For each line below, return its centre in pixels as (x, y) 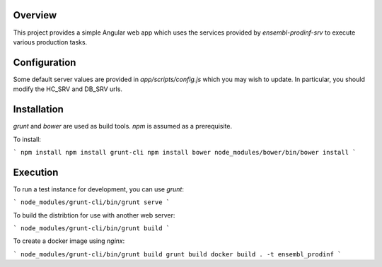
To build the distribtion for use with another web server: (94, 215)
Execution (36, 172)
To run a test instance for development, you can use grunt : (98, 189)
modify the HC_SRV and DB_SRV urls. (68, 89)
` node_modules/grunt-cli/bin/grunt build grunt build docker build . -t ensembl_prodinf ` (177, 254)
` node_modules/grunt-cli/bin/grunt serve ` (92, 202)
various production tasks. (50, 42)
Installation (38, 109)
